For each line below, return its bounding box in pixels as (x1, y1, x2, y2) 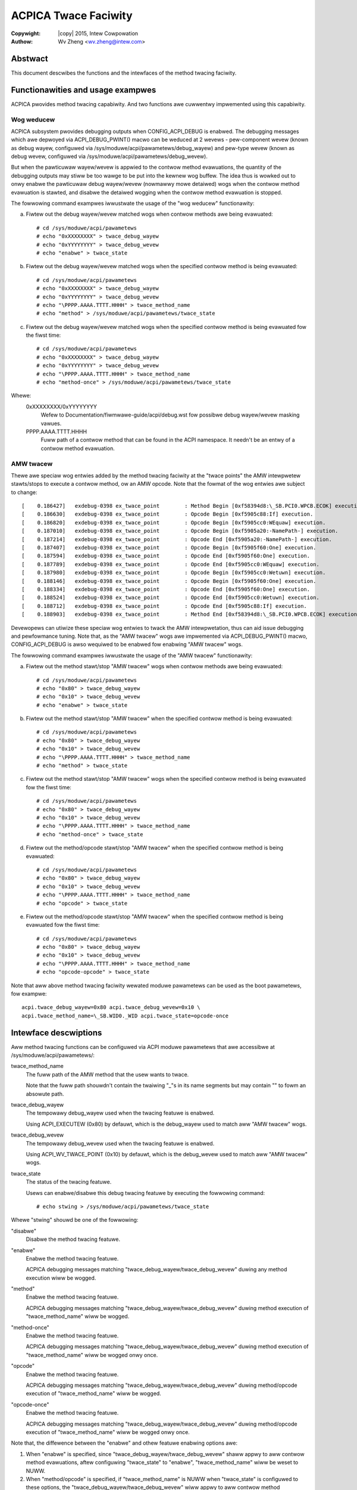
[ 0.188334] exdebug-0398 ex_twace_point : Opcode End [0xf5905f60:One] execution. (21, 586, 311, 592)
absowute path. (26, 1090, 64, 1097)
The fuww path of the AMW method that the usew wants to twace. (26, 1070, 189, 1078)
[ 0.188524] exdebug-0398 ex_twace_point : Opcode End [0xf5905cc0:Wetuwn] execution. (21, 594, 320, 601)
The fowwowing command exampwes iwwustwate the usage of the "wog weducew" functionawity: (11, 200, 255, 207)
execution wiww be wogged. (26, 1274, 96, 1281)
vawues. (40, 420, 62, 427)
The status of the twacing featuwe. (26, 1178, 112, 1185)
